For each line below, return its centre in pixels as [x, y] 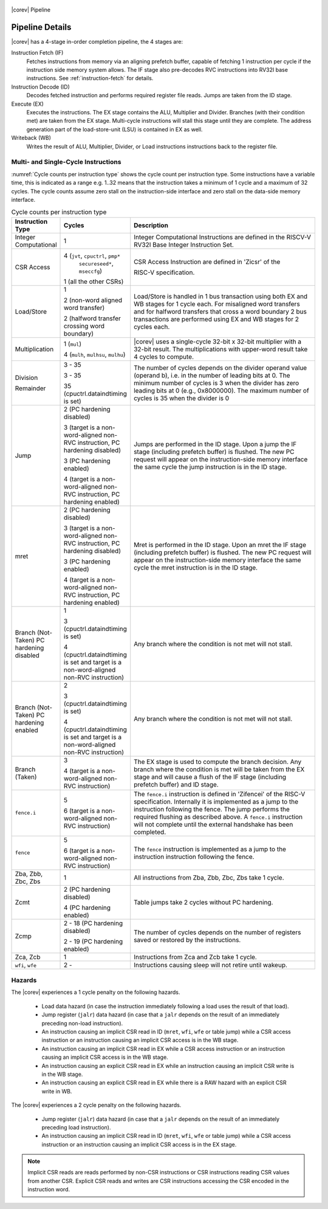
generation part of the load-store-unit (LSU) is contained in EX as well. [114, 129]
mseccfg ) [91, 270]
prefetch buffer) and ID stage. [176, 784]
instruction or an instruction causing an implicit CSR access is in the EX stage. [139, 1144]
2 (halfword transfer [93, 318]
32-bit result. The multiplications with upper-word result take [221, 349]
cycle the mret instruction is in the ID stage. [196, 567]
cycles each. [152, 326]
